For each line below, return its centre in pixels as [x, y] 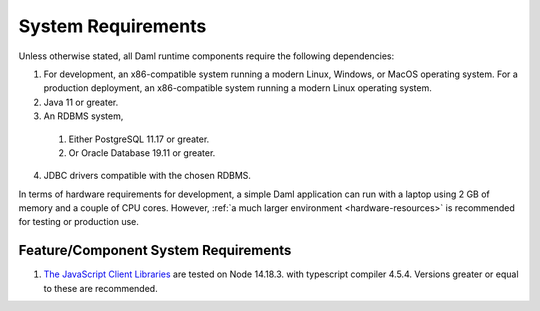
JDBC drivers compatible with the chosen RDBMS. [147, 176]
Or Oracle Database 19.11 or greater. [142, 152]
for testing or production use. [79, 222]
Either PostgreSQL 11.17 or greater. [139, 139]
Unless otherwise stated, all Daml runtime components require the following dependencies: [206, 56]
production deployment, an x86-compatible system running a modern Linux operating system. [237, 88]
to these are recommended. [101, 288]
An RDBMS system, [83, 116]
